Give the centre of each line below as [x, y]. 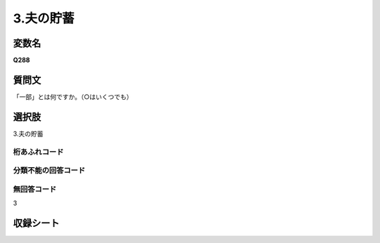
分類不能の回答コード [49, 171]
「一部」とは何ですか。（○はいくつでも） [73, 97]
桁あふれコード [38, 152]
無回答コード [35, 189]
